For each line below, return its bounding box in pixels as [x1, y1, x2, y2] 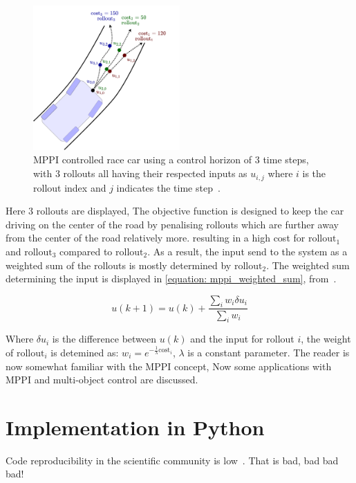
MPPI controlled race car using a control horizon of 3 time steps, [33, 152, 309, 167]
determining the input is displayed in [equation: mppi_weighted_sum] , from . [6, 271, 337, 286]
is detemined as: [50, 345, 119, 359]
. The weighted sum [266, 257, 350, 272]
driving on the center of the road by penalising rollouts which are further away [6, 217, 339, 231]
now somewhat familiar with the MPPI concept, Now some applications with [6, 358, 332, 373]
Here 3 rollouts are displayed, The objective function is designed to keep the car [6, 203, 344, 218]
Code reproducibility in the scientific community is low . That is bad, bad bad [6, 453, 339, 467]
